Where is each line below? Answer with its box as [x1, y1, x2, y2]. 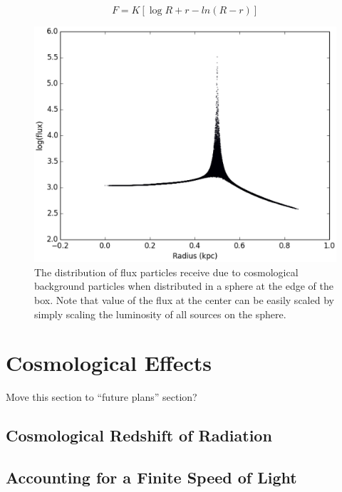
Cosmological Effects [6, 348, 212, 377]
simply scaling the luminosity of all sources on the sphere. [34, 306, 286, 321]
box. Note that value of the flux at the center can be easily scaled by [34, 293, 334, 308]
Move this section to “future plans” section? [6, 389, 197, 404]
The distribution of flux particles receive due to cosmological [34, 264, 299, 279]
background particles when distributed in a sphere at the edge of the [34, 278, 334, 293]
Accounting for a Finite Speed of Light [6, 466, 297, 488]
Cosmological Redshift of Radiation [6, 424, 272, 446]
